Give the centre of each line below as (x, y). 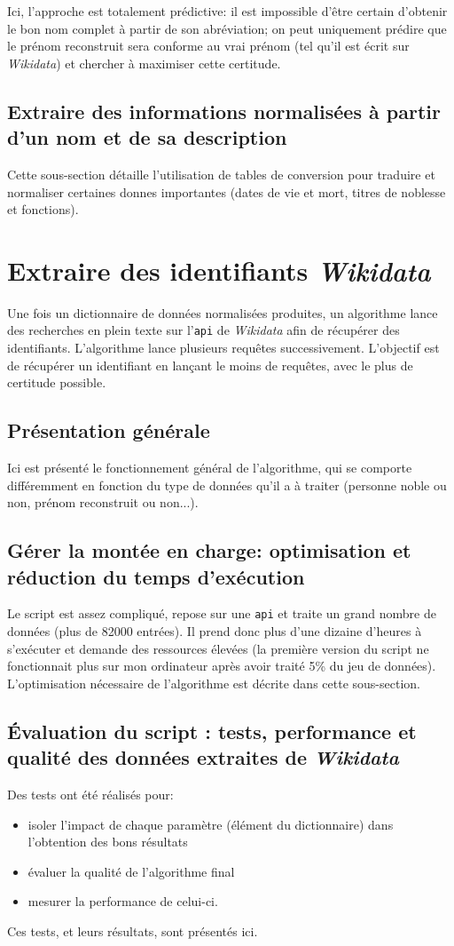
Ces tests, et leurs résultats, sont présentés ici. (133, 931)
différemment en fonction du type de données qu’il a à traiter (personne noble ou (227, 485)
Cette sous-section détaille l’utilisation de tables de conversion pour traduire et (221, 174)
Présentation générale (109, 430)
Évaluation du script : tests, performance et (212, 731)
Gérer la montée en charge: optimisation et (209, 550)
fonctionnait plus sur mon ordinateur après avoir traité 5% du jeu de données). (222, 666)
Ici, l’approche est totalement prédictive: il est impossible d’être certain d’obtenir (227, 11)
